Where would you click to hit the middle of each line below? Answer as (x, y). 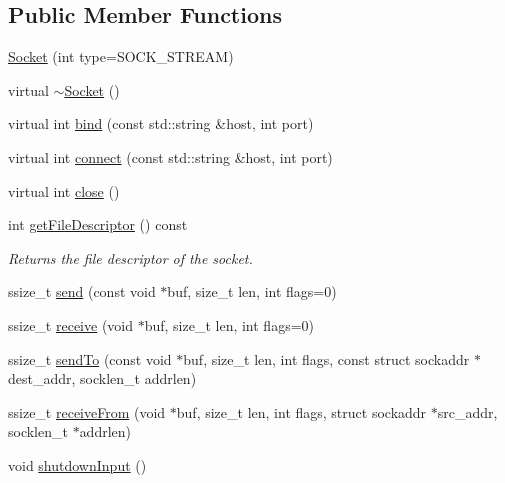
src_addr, (467, 411)
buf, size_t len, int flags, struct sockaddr (301, 411)
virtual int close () (64, 190)
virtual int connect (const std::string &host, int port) (170, 156)
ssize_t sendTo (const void (90, 358)
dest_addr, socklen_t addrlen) (102, 378)
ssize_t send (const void (82, 291)
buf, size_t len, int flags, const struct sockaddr (326, 358)
